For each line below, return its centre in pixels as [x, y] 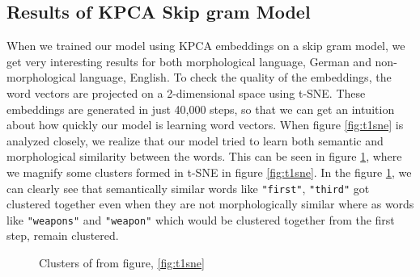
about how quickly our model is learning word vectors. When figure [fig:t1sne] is [205, 125]
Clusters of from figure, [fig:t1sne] [122, 263]
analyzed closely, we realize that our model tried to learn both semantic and [195, 140]
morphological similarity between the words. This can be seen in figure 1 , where [204, 156]
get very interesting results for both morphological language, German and [189, 61]
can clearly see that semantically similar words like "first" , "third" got [188, 188]
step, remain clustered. [63, 235]
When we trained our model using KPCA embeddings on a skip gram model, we [206, 46]
